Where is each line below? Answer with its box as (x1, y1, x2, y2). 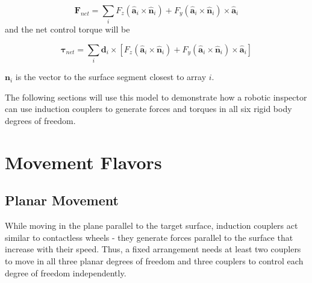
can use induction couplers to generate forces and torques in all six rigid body (5, 102, 292, 115)
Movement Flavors (5, 149, 162, 174)
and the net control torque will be (5, 23, 130, 36)
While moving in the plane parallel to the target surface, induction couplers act (5, 219, 298, 232)
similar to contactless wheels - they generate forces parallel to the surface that (5, 231, 293, 243)
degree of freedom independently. (5, 266, 126, 279)
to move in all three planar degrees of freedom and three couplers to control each (5, 254, 304, 267)
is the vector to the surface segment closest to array (15, 70, 207, 83)
